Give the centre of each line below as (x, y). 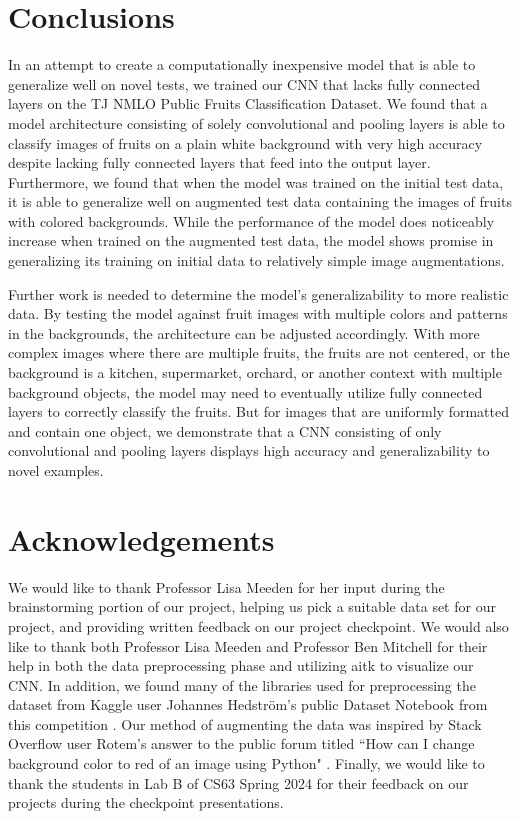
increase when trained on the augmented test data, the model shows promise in (251, 240)
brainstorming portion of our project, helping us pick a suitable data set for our (252, 606)
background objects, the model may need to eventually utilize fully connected (245, 391)
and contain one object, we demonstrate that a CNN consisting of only (225, 430)
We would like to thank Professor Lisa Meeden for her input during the (226, 586)
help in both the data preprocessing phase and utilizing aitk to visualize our (241, 665)
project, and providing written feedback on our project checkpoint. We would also (258, 625)
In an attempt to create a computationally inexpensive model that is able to (242, 64)
